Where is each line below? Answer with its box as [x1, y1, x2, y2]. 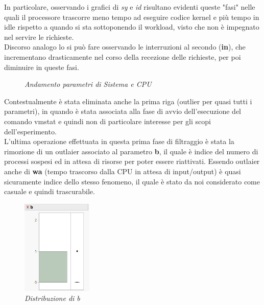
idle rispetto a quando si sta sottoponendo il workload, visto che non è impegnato [4, 21, 259, 32]
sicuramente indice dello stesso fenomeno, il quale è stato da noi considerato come [4, 176, 260, 186]
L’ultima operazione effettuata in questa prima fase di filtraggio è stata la [4, 136, 234, 147]
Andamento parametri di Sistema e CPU [25, 79, 152, 89]
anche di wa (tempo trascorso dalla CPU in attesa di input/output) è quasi [4, 166, 241, 176]
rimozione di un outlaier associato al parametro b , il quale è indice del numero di [4, 146, 258, 156]
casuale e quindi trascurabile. [4, 186, 95, 197]
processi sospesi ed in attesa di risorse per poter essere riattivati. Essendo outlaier [4, 156, 260, 167]
